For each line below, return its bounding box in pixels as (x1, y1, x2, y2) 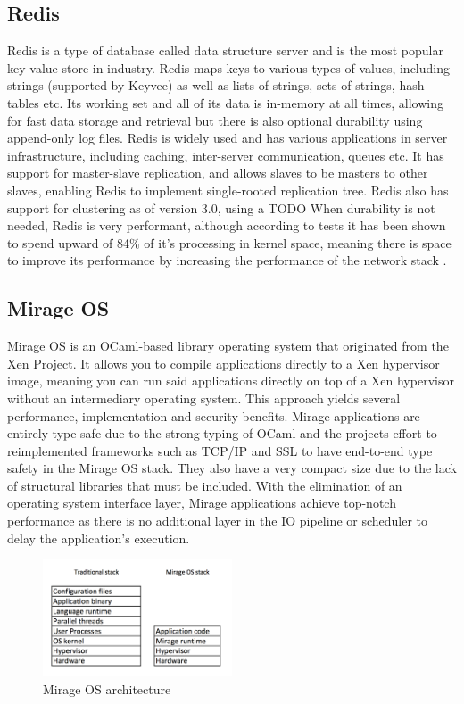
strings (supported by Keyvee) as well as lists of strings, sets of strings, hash (7, 76, 425, 95)
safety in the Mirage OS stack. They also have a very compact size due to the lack (7, 459, 457, 477)
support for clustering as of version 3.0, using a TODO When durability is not (7, 198, 435, 217)
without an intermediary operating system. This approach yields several (7, 388, 401, 407)
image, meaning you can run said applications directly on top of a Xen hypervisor (7, 371, 454, 390)
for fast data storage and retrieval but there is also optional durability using (7, 111, 423, 129)
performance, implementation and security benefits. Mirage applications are (7, 406, 420, 425)
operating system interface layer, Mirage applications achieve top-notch (7, 493, 396, 512)
